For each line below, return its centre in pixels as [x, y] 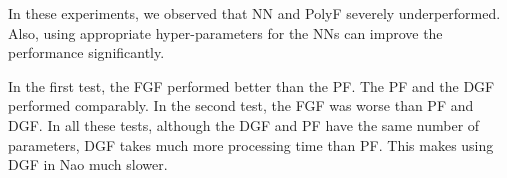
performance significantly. [86, 52]
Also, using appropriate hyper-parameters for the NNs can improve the [225, 32]
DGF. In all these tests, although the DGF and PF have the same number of [244, 124]
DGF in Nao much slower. [88, 164]
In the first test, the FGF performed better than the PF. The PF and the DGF [251, 85]
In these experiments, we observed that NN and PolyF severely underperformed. [254, 13]
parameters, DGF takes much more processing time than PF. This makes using [251, 144]
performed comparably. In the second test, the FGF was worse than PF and [241, 105]
